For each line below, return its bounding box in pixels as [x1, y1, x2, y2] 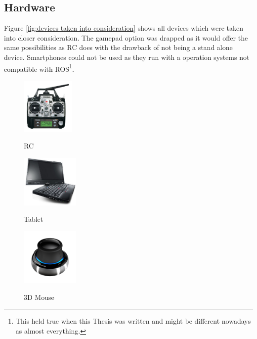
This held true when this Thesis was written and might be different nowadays [15, 316, 251, 326]
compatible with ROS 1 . [4, 62, 74, 74]
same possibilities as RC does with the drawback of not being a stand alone [4, 42, 233, 52]
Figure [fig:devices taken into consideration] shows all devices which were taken [4, 23, 244, 33]
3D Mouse [24, 291, 54, 302]
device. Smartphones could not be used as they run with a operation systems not [4, 51, 250, 62]
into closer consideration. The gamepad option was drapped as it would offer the [4, 32, 248, 43]
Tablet [24, 214, 43, 224]
